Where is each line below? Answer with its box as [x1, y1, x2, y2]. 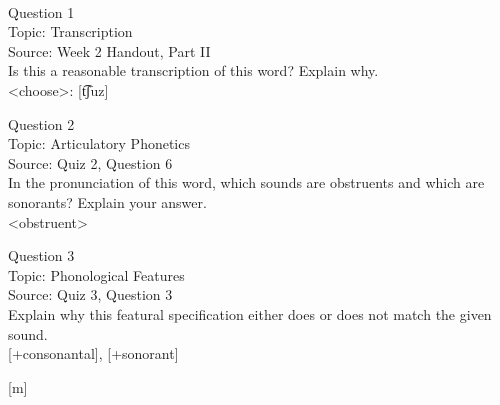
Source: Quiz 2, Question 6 [8, 152, 173, 173]
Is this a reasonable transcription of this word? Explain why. [8, 60, 379, 81]
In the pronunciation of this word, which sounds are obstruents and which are [8, 172, 485, 193]
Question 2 [8, 113, 75, 134]
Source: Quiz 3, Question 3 [8, 284, 173, 305]
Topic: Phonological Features [8, 264, 185, 285]
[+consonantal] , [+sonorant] [8, 343, 179, 364]
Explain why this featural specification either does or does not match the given [8, 303, 492, 324]
